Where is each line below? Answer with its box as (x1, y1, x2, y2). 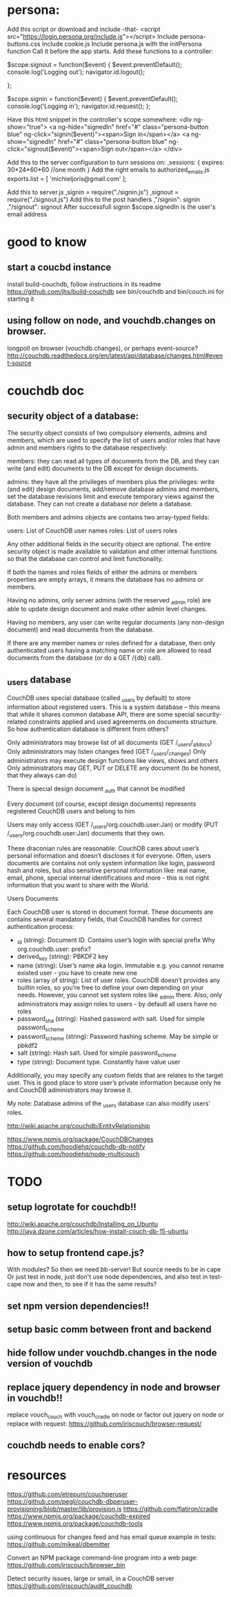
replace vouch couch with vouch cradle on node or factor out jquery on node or (7, 1410, 225, 1421)
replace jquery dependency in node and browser (7, 1381, 221, 1393)
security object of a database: (7, 410, 139, 422)
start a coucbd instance (7, 261, 112, 273)
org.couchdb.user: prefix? (17, 945, 92, 953)
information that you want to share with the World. (7, 881, 150, 889)
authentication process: (7, 923, 74, 931)
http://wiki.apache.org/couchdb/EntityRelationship (7, 1121, 150, 1129)
